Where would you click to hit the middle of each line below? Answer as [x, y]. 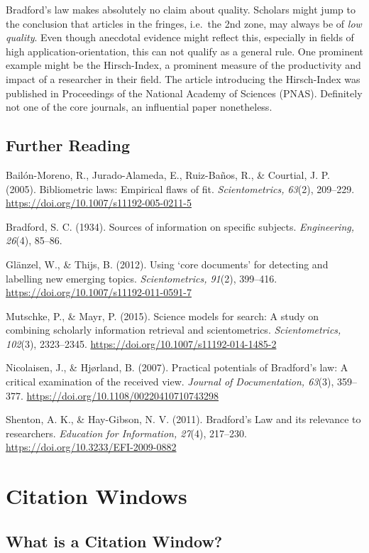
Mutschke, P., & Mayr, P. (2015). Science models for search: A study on [163, 316]
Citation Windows [97, 496]
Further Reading [68, 145]
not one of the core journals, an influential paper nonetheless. [139, 107]
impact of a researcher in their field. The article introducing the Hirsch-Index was [183, 78]
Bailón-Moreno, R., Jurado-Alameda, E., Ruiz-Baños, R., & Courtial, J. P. [168, 174]
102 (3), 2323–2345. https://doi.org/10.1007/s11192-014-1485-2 [141, 343]
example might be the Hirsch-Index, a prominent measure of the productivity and [183, 65]
